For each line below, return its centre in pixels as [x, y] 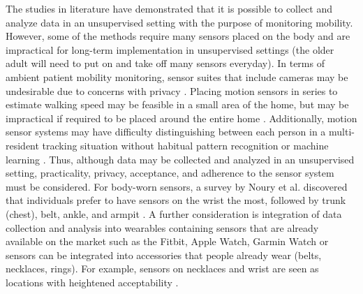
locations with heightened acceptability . [92, 282]
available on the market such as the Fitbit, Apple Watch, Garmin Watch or [167, 241]
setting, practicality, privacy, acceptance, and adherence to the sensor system [170, 173]
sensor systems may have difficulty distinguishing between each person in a [166, 132]
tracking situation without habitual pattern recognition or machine [185, 145]
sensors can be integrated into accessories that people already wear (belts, [164, 255]
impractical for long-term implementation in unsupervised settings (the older [170, 49]
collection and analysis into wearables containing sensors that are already [162, 227]
